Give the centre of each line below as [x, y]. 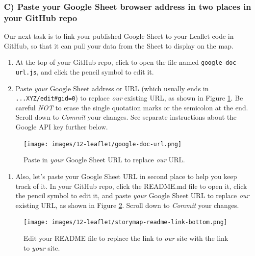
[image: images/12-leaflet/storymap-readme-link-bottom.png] [126, 222]
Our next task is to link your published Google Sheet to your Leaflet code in [119, 36]
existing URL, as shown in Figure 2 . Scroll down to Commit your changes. [127, 205]
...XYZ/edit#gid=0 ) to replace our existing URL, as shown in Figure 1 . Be [129, 98]
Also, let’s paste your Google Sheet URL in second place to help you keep [126, 176]
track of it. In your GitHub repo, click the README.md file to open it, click [131, 186]
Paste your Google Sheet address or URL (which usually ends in [112, 88]
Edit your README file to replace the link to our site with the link [126, 238]
